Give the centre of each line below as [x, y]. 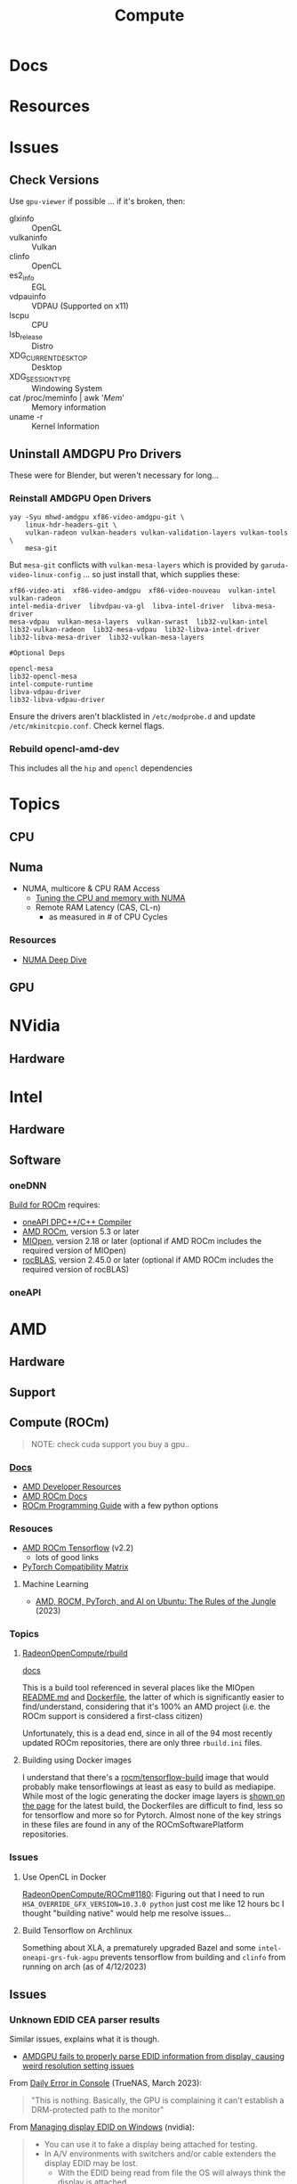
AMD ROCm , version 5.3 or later [80, 1231]
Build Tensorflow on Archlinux [77, 1930]
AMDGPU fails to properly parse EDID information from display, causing [153, 2057]
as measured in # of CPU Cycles [108, 917]
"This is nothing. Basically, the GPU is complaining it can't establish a [157, 2100]
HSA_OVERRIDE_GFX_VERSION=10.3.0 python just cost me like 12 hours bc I [153, 1903]
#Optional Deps [37, 653]
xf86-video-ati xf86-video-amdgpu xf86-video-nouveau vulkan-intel [143, 590]
